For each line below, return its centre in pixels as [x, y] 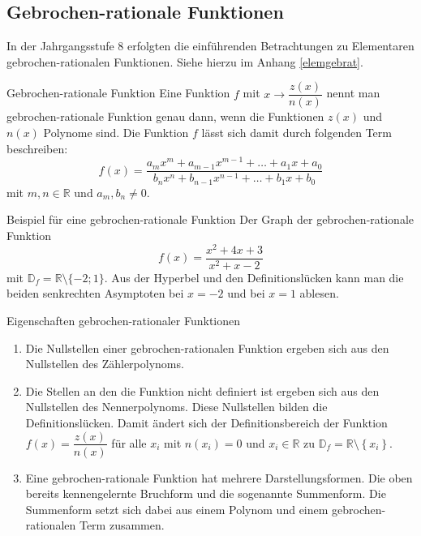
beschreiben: [37, 148]
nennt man [353, 93]
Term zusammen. [122, 525]
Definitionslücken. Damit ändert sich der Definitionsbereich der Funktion [206, 422]
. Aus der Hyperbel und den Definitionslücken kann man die [254, 277]
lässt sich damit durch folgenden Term [296, 133]
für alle [129, 442]
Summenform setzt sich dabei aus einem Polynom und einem [177, 509]
